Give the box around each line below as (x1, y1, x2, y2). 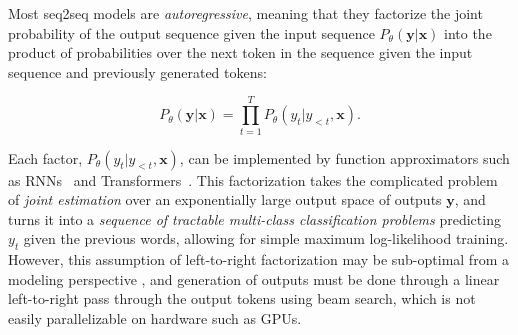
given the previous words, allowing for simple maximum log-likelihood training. (23, 228, 509, 249)
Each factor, (8, 147, 83, 168)
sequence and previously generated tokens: (8, 61, 267, 82)
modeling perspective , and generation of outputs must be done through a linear (8, 268, 500, 289)
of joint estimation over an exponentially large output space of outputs (8, 189, 442, 210)
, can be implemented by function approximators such (179, 147, 510, 168)
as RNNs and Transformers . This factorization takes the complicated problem (8, 169, 498, 190)
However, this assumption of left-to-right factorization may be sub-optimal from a (8, 249, 509, 270)
